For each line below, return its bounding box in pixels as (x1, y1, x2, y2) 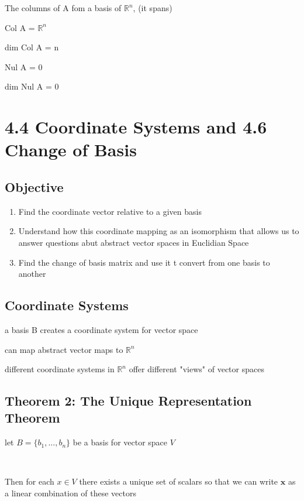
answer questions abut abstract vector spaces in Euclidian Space (18, 236, 249, 248)
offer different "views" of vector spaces (129, 363, 264, 375)
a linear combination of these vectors (5, 487, 136, 499)
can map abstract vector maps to (5, 343, 123, 355)
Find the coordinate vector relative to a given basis (18, 205, 202, 217)
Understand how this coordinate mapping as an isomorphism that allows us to (18, 225, 299, 237)
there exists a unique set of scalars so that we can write (79, 475, 278, 488)
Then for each (5, 475, 54, 488)
